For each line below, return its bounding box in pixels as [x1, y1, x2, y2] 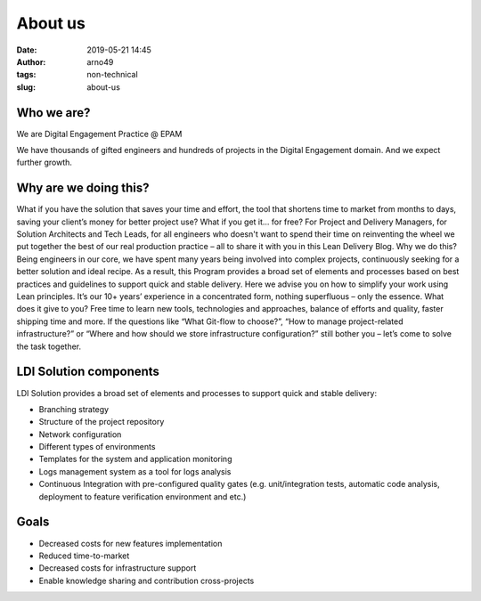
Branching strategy [38, 403, 110, 414]
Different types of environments [38, 442, 156, 452]
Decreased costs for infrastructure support [38, 563, 197, 573]
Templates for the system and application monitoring [38, 454, 232, 465]
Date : [16, 45, 37, 55]
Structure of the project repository [38, 417, 165, 427]
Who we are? [16, 105, 91, 120]
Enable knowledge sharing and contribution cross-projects [38, 575, 255, 586]
